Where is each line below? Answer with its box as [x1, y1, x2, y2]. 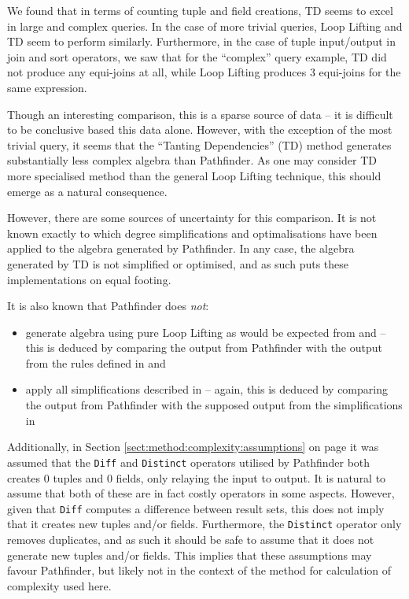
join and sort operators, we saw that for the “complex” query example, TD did [7, 48, 387, 65]
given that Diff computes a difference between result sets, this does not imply [7, 500, 385, 516]
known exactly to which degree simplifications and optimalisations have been [7, 224, 378, 241]
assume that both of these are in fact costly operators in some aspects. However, [7, 485, 395, 501]
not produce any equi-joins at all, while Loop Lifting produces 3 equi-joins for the [7, 64, 401, 80]
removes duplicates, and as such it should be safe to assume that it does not [7, 531, 374, 547]
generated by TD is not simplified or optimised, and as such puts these [7, 255, 349, 272]
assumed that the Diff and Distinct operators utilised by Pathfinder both [7, 453, 370, 470]
